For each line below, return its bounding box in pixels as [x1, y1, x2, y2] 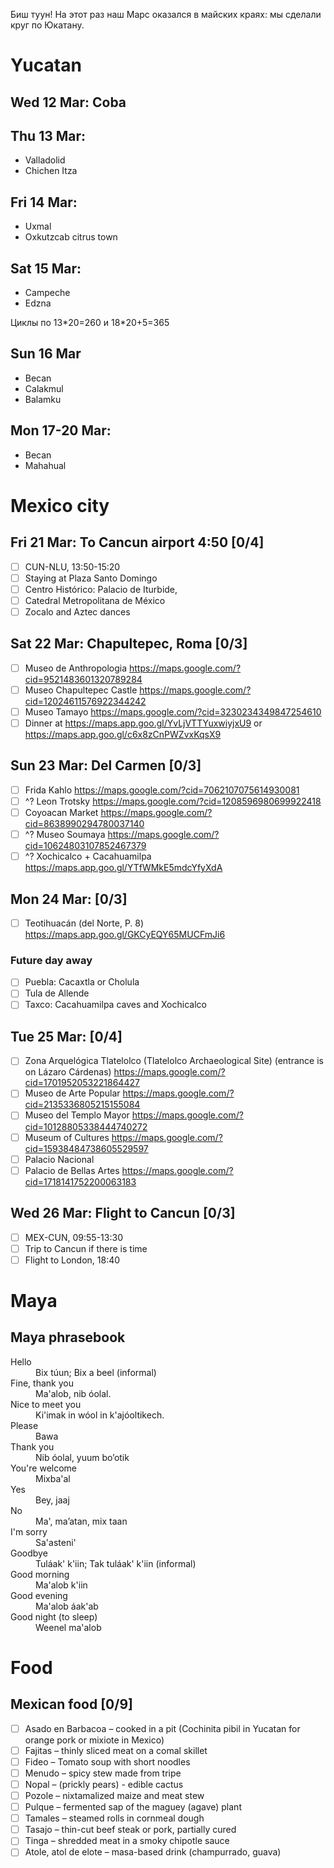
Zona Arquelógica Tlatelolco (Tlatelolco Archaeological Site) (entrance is [24, 1055, 324, 1067]
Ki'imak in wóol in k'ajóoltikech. [35, 1409, 165, 1421]
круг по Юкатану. [10, 19, 85, 31]
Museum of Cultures [24, 1131, 110, 1143]
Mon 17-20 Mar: [10, 422, 112, 439]
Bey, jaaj [35, 1494, 70, 1506]
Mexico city [10, 494, 110, 517]
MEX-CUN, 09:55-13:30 [24, 1231, 123, 1243]
